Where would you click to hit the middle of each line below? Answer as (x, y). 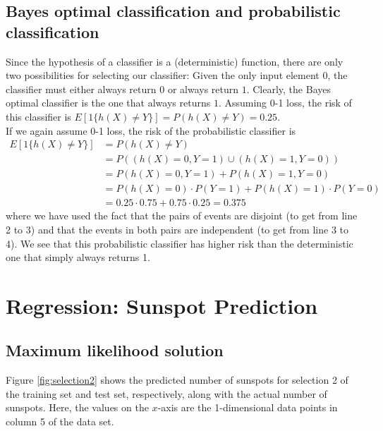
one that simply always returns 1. (78, 257)
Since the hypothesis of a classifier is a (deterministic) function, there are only (175, 61)
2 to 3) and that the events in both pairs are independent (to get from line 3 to (177, 229)
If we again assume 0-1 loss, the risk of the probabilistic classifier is (151, 130)
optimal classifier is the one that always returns (108, 103)
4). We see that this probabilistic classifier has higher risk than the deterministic (180, 243)
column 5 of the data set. (60, 421)
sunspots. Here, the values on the (77, 407)
